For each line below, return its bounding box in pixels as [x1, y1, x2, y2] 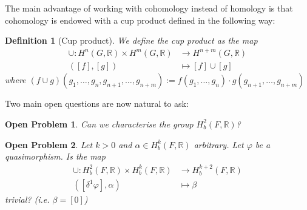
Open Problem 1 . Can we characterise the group [5, 117, 194, 130]
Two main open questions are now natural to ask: [5, 97, 189, 110]
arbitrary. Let [194, 138, 244, 151]
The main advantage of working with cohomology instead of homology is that [5, 2, 293, 14]
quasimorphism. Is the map [5, 150, 106, 163]
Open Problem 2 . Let [5, 138, 93, 151]
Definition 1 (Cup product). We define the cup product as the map [5, 34, 258, 47]
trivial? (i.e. [5, 193, 50, 206]
